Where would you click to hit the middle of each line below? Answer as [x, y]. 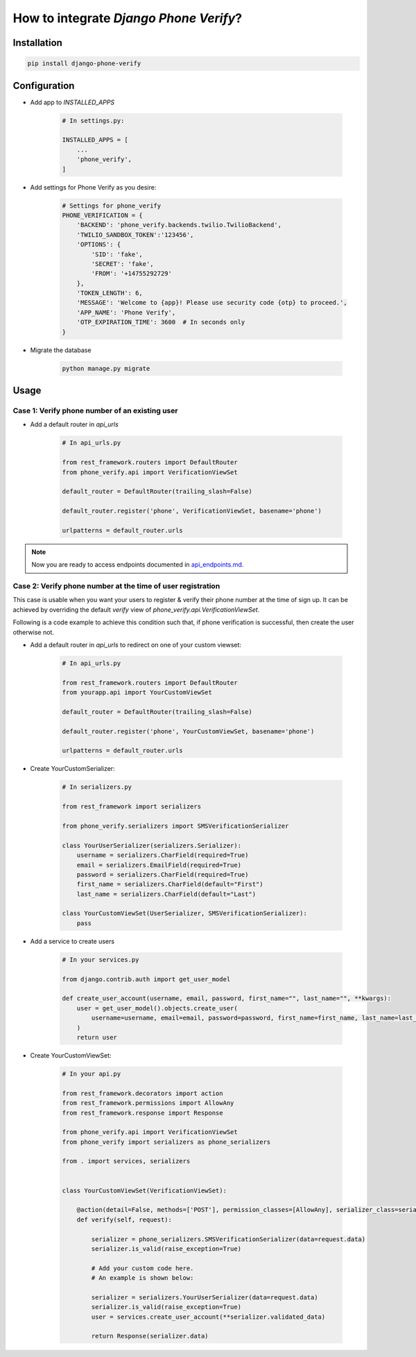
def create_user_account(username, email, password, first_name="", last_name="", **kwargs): [227, 999]
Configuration [44, 86]
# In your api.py [92, 1074]
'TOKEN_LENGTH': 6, [110, 293]
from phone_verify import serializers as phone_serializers [166, 1142]
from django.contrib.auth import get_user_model [146, 979]
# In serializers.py [97, 787]
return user [97, 1037]
